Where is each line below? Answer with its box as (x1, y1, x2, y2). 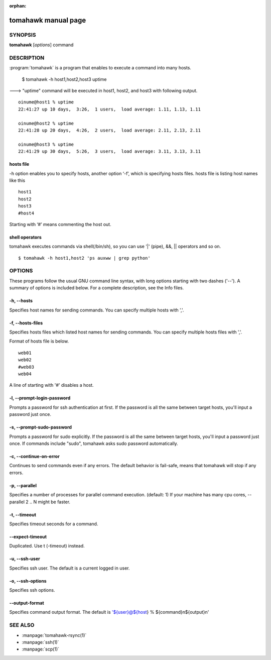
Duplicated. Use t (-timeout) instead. (9, 543, 85, 549)
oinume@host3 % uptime (18, 141, 74, 147)
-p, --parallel (9, 482, 37, 488)
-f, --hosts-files (9, 319, 43, 326)
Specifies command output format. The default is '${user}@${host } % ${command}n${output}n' (9, 609, 209, 615)
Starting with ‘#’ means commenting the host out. (9, 221, 111, 227)
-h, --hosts (9, 298, 33, 304)
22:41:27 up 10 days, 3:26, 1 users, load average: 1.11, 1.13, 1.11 (18, 106, 201, 112)
